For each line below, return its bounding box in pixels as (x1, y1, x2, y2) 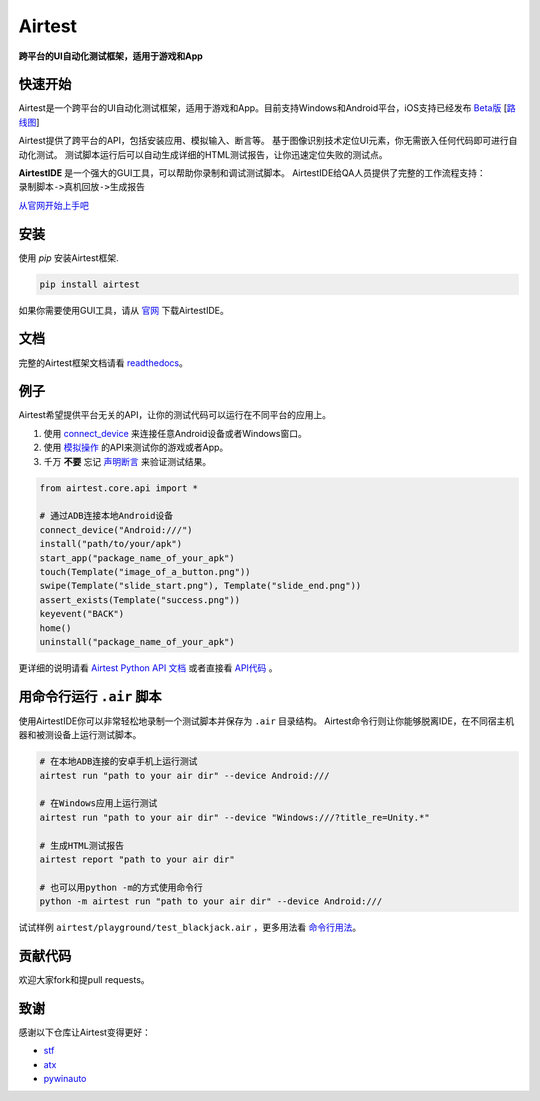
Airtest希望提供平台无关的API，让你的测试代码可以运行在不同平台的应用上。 (18, 409, 332, 421)
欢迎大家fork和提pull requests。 (18, 974, 150, 985)
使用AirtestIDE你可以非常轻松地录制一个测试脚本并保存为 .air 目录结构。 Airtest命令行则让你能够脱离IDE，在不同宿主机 (18, 715, 515, 727)
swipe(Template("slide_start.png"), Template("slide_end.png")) (39, 580, 362, 592)
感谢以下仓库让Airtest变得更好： (18, 1026, 152, 1038)
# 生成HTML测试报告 (39, 840, 125, 851)
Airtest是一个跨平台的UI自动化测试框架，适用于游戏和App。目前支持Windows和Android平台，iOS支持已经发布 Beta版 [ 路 (18, 102, 516, 114)
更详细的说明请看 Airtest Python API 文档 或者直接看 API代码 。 (18, 661, 279, 674)
